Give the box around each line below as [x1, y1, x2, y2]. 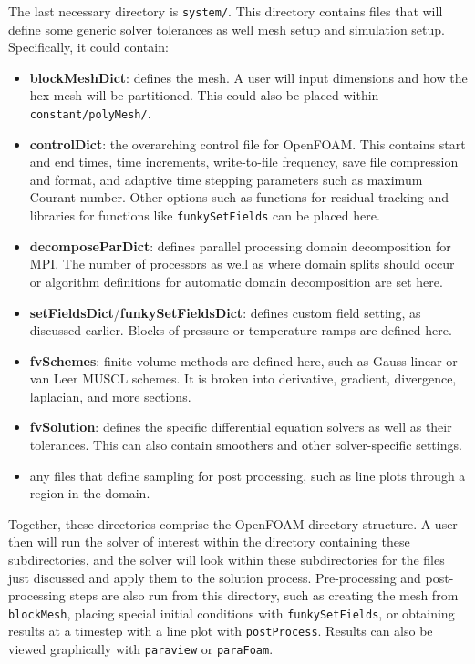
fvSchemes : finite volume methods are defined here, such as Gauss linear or [29, 351, 458, 370]
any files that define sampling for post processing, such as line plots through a [29, 465, 466, 485]
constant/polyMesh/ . [29, 104, 151, 123]
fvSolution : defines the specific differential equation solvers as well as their [29, 417, 452, 436]
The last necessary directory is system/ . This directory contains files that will [8, 2, 443, 20]
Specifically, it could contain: [8, 37, 169, 56]
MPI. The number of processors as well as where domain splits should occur [29, 254, 455, 273]
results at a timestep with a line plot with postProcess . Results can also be [8, 621, 433, 640]
